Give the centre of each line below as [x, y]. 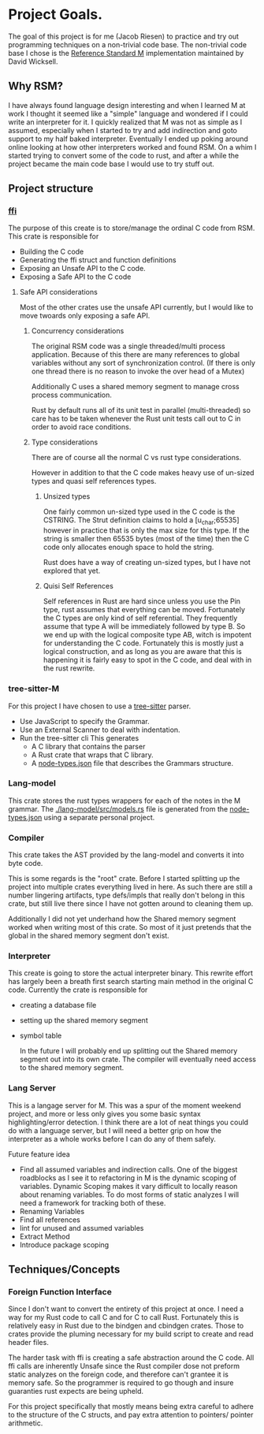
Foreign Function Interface [60, 1292]
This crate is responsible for [54, 236]
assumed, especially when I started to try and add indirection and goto [123, 130]
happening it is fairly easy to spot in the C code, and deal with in [147, 660]
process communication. [72, 395]
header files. [28, 1343]
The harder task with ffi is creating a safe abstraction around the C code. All [131, 1358]
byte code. [26, 864]
